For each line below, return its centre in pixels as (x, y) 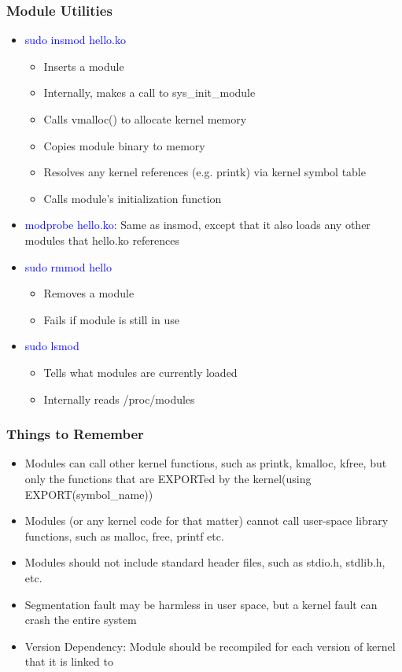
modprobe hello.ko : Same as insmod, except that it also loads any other (197, 225)
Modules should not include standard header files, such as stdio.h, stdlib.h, (205, 562)
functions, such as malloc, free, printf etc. (124, 535)
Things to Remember (75, 434)
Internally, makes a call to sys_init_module (149, 92)
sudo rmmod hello (68, 266)
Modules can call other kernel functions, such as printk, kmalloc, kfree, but (206, 463)
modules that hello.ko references (102, 240)
